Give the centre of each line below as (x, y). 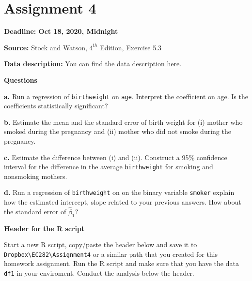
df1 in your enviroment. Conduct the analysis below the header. (99, 273)
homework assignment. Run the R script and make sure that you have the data (121, 263)
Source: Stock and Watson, (46, 47)
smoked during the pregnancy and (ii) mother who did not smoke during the (118, 131)
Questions (21, 80)
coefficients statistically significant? (56, 106)
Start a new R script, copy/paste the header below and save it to (101, 244)
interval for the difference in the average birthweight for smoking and (109, 167)
